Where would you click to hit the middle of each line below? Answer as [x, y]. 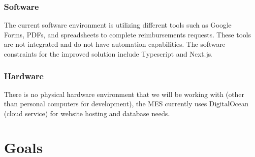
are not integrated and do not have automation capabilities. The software [115, 44]
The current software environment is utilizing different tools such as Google [118, 25]
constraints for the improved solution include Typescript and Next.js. [109, 54]
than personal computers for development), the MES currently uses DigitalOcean [126, 104]
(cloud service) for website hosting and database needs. [87, 113]
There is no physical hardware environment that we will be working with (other [124, 94]
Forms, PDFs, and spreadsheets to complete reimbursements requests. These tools [127, 34]
